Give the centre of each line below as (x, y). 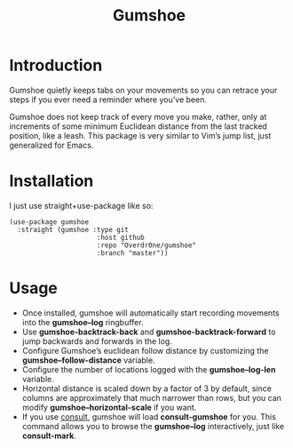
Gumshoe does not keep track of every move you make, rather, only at (138, 116)
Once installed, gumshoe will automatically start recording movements (150, 313)
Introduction (56, 65)
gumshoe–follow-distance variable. (88, 360)
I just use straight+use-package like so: (81, 205)
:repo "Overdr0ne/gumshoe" (146, 245)
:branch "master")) (132, 253)
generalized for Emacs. (51, 145)
